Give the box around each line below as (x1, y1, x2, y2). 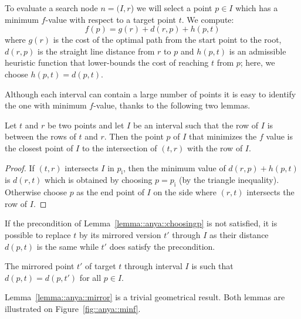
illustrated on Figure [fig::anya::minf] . (5, 302, 141, 314)
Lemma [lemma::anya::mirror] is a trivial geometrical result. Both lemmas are (5, 291, 285, 303)
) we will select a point (130, 2, 212, 13)
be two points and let (48, 118, 124, 131)
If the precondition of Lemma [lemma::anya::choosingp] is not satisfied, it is (5, 217, 278, 229)
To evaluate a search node (5, 2, 98, 13)
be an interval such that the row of (133, 118, 259, 131)
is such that (191, 260, 234, 272)
